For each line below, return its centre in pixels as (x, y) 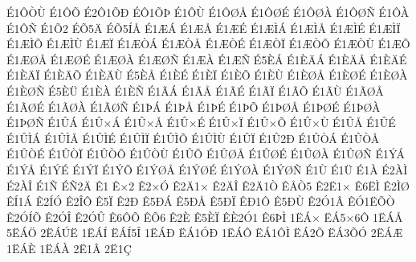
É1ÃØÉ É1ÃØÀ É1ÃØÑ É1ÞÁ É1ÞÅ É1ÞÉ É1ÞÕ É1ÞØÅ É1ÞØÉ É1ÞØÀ (194, 106)
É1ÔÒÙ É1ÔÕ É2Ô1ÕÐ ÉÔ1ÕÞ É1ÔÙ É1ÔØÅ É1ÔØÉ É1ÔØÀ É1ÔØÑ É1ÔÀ (208, 12)
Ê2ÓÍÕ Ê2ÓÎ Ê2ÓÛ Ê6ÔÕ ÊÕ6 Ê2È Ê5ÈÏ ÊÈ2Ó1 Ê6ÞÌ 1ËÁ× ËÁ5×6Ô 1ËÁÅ (205, 217)
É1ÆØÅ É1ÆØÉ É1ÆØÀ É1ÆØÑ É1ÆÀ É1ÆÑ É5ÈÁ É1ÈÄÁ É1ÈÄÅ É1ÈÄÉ (207, 59)
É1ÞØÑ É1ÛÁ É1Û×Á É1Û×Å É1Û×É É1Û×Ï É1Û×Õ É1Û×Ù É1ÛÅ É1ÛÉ (201, 123)
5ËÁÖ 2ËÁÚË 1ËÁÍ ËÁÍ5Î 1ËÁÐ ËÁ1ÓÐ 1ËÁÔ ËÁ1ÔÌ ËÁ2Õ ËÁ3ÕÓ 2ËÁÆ (205, 233)
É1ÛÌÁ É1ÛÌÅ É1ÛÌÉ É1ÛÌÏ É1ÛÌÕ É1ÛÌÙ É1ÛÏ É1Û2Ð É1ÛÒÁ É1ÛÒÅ (193, 138)
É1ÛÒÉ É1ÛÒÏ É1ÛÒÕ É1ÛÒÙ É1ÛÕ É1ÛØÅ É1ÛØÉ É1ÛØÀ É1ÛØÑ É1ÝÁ (206, 154)
